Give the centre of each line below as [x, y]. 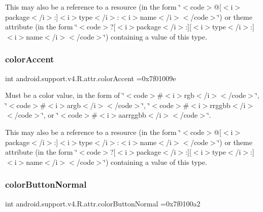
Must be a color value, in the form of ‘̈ [65, 95]
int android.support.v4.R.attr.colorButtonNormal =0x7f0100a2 [103, 203]
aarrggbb [132, 115]
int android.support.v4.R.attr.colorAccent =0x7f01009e [91, 78]
